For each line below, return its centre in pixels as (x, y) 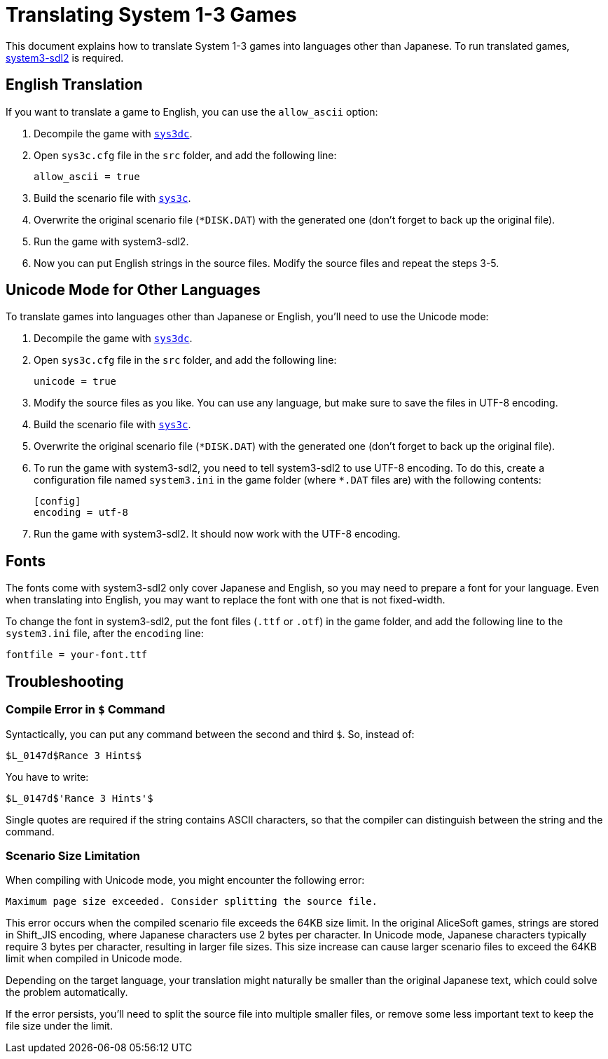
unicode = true (75, 382)
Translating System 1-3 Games (151, 15)
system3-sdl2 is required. (65, 57)
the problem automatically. (67, 992)
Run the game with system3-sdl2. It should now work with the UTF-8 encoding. (217, 534)
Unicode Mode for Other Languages (133, 290)
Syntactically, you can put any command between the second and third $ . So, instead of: (210, 734)
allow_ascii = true (87, 176)
